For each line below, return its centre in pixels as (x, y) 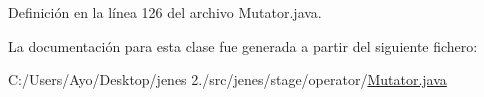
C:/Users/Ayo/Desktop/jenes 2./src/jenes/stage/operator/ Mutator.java (227, 79)
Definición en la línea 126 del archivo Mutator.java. (165, 12)
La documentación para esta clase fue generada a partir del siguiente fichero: (243, 45)
